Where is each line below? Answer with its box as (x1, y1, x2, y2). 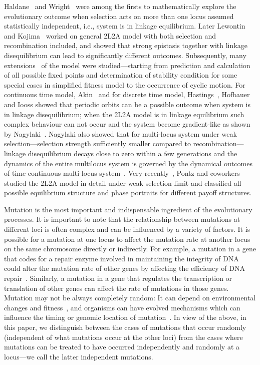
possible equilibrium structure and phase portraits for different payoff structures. (4, 187, 252, 198)
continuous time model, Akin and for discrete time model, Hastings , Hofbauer (4, 89, 250, 100)
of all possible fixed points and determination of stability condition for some (4, 70, 237, 80)
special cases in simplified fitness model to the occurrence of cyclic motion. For (4, 79, 245, 90)
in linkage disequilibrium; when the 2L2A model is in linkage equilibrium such (4, 109, 244, 119)
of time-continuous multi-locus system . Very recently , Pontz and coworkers (4, 168, 240, 178)
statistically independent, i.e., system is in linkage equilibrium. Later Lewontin (4, 21, 245, 31)
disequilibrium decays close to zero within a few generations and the (28, 148, 237, 158)
